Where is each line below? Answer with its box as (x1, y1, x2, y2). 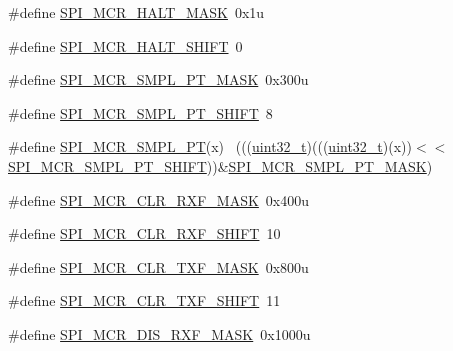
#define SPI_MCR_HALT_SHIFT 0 (8, 35, 243, 56)
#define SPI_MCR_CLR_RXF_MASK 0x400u (8, 189, 310, 210)
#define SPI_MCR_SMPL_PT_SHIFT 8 (8, 102, 273, 123)
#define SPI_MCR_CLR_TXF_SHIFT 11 (8, 290, 281, 311)
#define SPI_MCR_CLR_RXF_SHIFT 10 (8, 223, 281, 244)
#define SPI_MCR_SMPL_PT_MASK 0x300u (8, 69, 309, 90)
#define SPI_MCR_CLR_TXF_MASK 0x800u (8, 256, 309, 277)
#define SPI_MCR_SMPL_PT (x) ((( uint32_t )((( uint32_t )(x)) (8, 136, 412, 157)
